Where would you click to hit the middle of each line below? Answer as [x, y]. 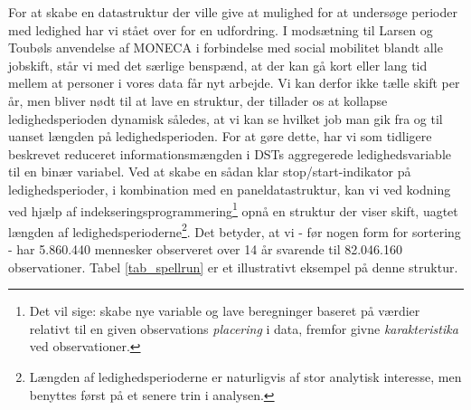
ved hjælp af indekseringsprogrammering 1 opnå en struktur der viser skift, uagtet [233, 209]
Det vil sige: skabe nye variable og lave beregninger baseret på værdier [225, 311]
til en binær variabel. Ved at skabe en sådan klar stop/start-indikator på [210, 172]
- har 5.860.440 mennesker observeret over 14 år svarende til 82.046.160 [206, 249]
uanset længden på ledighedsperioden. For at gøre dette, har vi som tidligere [220, 136]
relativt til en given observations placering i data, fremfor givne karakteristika [244, 328]
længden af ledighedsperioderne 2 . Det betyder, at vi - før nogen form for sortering [235, 230]
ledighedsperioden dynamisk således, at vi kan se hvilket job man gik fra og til [226, 118]
